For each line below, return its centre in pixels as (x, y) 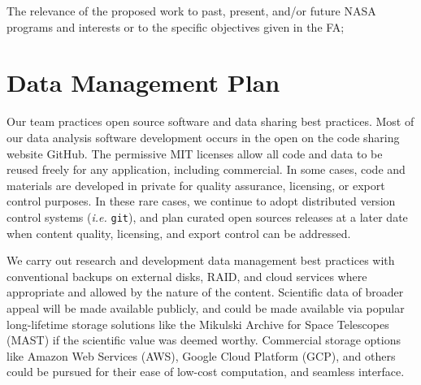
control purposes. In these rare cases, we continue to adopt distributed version (201, 201)
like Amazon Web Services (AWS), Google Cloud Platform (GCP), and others (201, 355)
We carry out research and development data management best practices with (201, 260)
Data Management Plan (143, 82)
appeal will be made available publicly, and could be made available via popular (206, 307)
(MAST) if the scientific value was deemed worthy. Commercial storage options (204, 340)
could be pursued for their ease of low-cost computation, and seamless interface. (206, 372)
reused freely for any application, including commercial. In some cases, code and (206, 169)
